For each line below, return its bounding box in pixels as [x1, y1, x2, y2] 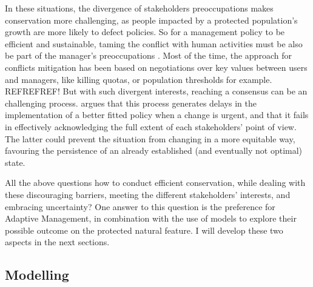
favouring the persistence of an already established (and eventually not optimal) [5, 144, 303, 157]
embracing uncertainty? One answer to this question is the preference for [5, 200, 275, 213]
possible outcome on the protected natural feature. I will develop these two [5, 223, 283, 236]
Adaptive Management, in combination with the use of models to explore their [5, 212, 297, 225]
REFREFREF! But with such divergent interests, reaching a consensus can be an [5, 85, 308, 97]
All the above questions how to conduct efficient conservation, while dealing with [5, 176, 306, 189]
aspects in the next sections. [5, 236, 110, 248]
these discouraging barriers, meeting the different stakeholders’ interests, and [5, 188, 291, 200]
